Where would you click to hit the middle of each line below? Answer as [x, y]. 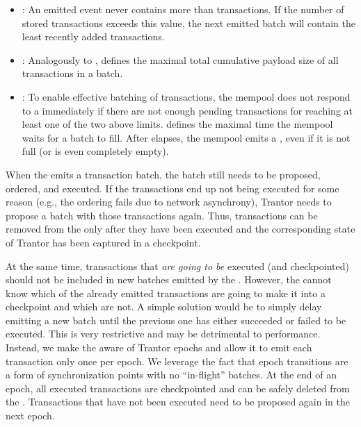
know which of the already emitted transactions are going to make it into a [166, 293]
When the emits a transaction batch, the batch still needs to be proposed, [163, 174]
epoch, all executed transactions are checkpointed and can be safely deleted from [178, 388]
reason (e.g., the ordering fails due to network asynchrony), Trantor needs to [169, 202]
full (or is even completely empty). [95, 151]
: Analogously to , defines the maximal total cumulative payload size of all [180, 59]
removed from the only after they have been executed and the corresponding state [180, 229]
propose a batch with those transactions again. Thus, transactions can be [162, 215]
